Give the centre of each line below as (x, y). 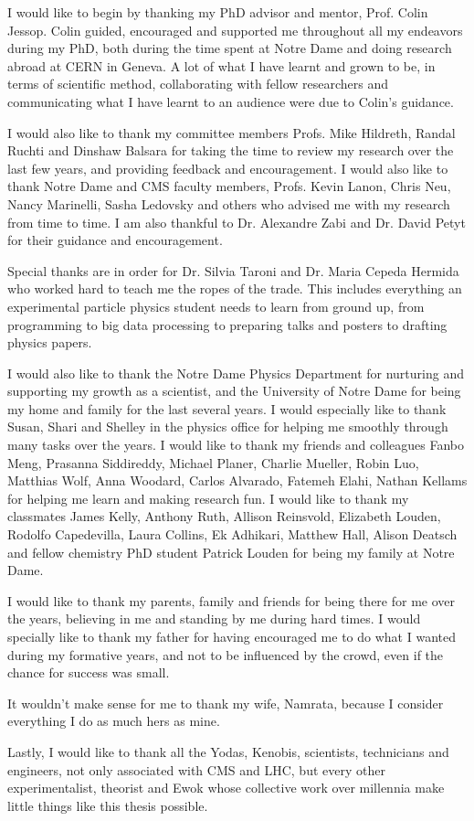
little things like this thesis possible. (108, 805)
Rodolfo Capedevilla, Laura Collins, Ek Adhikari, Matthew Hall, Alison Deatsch (232, 534)
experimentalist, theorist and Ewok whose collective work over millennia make (226, 788)
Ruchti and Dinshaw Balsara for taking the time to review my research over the (231, 150)
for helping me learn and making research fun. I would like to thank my (208, 498)
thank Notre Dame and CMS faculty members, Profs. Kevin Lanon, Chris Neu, (229, 186)
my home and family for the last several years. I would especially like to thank (227, 408)
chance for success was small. (89, 672)
